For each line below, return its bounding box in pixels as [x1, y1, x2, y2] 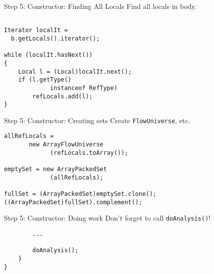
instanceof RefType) [50, 84, 118, 91]
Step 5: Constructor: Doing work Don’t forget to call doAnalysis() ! [4, 213, 211, 223]
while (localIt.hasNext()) [4, 51, 93, 59]
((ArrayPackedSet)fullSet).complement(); [4, 198, 143, 206]
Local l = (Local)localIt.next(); [18, 68, 132, 75]
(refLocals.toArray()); [50, 149, 128, 156]
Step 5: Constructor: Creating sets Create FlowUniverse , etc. [4, 115, 190, 125]
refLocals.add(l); [32, 92, 93, 100]
